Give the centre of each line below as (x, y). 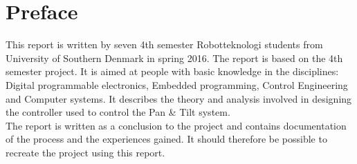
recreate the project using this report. (85, 152)
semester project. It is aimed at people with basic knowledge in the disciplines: (172, 71)
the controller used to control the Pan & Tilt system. (118, 112)
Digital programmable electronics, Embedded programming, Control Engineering (177, 84)
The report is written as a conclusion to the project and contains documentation (176, 125)
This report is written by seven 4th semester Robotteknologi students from (164, 44)
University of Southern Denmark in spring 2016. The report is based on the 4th (174, 58)
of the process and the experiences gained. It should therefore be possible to (166, 139)
